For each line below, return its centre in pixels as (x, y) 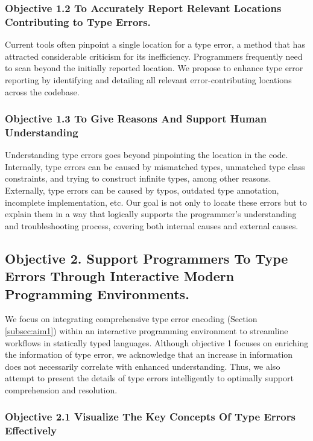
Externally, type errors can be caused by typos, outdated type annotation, (142, 190)
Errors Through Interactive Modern (120, 276)
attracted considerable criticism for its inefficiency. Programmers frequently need (154, 56)
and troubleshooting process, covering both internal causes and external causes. (152, 225)
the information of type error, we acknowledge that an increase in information (149, 354)
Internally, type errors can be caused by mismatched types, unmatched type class (155, 166)
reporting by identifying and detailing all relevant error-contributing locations (148, 79)
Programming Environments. (97, 293)
